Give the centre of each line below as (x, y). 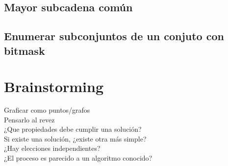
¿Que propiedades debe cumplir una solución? (73, 129)
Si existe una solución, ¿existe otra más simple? (75, 138)
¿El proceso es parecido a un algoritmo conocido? (78, 158)
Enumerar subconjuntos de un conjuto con (114, 36)
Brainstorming (54, 86)
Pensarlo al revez (29, 119)
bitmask (25, 50)
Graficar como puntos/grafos (47, 110)
